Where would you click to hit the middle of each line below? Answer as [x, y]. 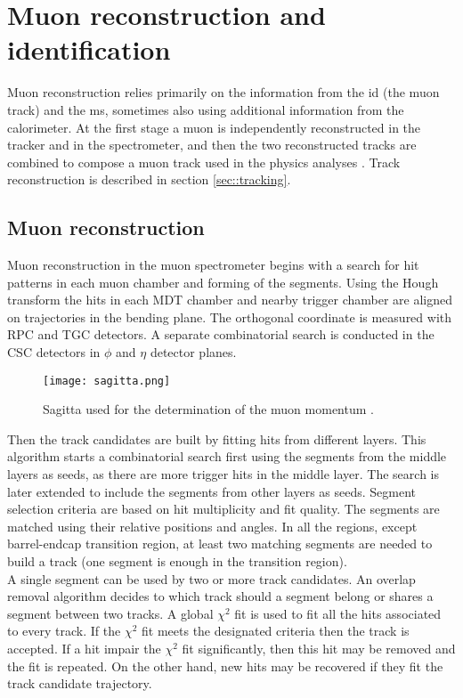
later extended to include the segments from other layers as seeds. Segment [212, 491]
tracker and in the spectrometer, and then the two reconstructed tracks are [212, 145]
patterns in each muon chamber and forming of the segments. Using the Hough [223, 282]
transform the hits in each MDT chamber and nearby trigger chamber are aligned [230, 300]
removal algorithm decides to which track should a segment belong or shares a [220, 596]
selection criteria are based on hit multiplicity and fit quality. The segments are [223, 509]
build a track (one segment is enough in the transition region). [177, 561]
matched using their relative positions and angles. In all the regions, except [212, 526]
